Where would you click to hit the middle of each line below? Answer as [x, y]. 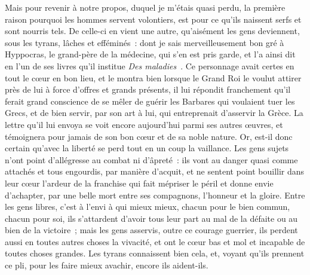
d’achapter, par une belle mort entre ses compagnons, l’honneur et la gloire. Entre [155, 195]
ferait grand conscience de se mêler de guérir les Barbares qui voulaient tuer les [150, 101]
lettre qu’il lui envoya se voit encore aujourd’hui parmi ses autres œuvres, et [144, 124]
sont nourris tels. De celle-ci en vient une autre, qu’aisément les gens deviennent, [152, 31]
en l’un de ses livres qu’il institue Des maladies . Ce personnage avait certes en [150, 65]
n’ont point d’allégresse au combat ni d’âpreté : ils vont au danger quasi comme [151, 159]
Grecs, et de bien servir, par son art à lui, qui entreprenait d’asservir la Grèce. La [154, 113]
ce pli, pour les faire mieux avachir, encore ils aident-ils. [107, 265]
